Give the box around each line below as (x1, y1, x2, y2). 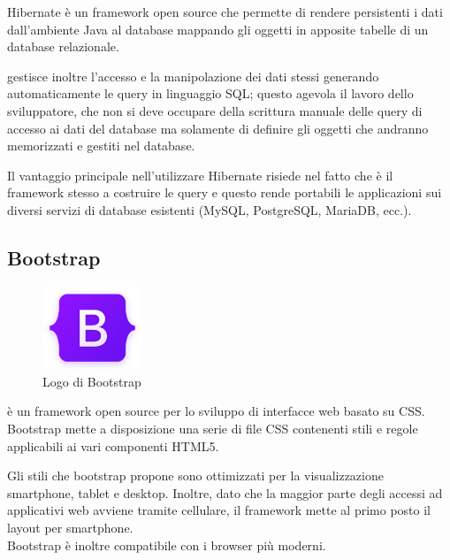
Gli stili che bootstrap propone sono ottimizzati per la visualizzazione (7, 466, 384, 485)
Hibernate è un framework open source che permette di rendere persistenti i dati (7, 3, 443, 20)
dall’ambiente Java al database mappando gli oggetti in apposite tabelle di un (7, 19, 429, 38)
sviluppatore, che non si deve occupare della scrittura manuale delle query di (7, 101, 423, 119)
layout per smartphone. (7, 518, 133, 537)
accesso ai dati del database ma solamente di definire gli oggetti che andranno (7, 119, 429, 137)
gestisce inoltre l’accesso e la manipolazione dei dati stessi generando (7, 66, 379, 85)
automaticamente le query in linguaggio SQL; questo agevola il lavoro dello (7, 84, 414, 103)
